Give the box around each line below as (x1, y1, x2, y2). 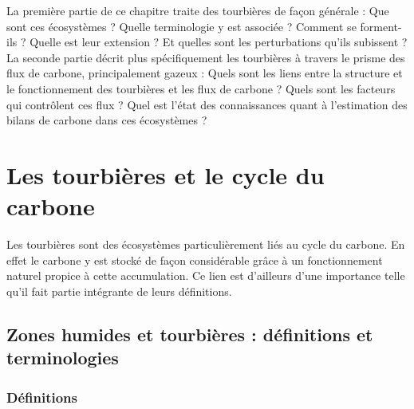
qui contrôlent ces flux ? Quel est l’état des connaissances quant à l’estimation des (6, 96, 408, 112)
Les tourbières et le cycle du (6, 158, 325, 191)
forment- (360, 18, 402, 34)
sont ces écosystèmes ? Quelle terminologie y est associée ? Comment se (6, 18, 357, 34)
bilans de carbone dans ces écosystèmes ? (6, 112, 207, 128)
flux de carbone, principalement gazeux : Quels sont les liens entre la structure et (6, 65, 403, 81)
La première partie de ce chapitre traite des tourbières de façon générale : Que (6, 2, 389, 18)
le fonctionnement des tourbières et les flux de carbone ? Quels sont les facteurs (6, 80, 396, 96)
